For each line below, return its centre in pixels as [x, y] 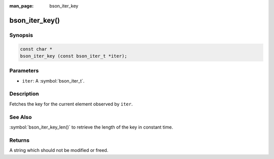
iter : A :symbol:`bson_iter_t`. [53, 81]
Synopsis [21, 35]
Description [24, 94]
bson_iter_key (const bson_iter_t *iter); [74, 56]
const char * [36, 49]
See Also [21, 117]
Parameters [24, 71]
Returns [20, 140]
